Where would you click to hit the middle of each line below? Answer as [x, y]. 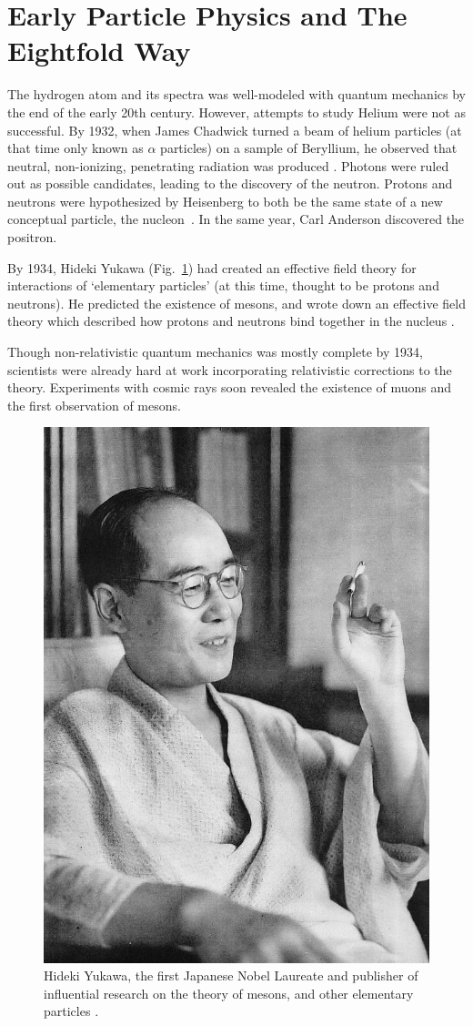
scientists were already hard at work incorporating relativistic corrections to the [230, 369]
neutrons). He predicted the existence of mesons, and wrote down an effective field [236, 303]
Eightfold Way [99, 51]
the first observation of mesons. [94, 405]
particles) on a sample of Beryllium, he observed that [309, 148]
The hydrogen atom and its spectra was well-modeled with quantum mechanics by [236, 94]
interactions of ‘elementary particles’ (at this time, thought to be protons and [223, 285]
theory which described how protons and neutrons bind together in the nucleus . [231, 321]
